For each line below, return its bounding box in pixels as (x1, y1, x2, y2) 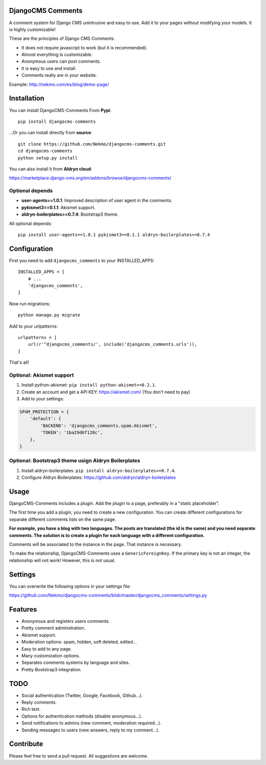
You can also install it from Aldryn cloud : (9, 166, 92, 172)
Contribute (9, 740, 43, 748)
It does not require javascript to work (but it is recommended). (21, 44, 148, 50)
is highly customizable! (9, 26, 56, 32)
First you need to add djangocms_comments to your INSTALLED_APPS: (9, 257, 155, 264)
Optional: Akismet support (9, 372, 74, 379)
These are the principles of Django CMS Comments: (9, 36, 115, 41)
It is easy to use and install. (21, 65, 77, 71)
